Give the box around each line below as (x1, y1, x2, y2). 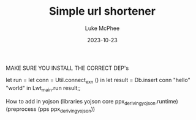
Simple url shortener (49, 4, 156, 18)
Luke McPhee (85, 24, 120, 32)
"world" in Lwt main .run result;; (6, 84, 81, 93)
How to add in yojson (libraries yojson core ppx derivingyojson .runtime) (6, 97, 178, 107)
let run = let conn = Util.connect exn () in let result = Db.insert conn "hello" (6, 76, 190, 85)
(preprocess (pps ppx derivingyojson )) (6, 105, 96, 114)
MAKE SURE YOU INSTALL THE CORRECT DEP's (6, 64, 129, 72)
